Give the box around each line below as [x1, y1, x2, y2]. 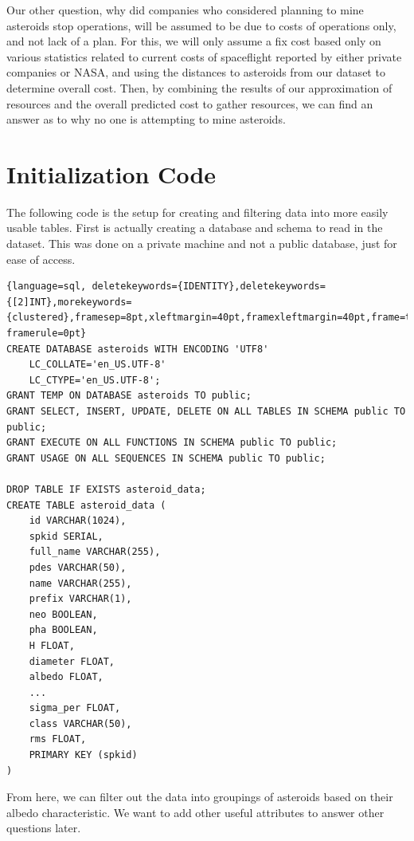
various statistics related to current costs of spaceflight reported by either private [6, 48, 402, 65]
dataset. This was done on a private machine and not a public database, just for [6, 235, 397, 252]
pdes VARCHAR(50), [29, 561, 127, 573]
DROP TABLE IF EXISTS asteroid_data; [6, 483, 206, 495]
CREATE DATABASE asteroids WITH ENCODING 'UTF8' [6, 343, 269, 355]
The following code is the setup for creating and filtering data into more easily [6, 203, 389, 220]
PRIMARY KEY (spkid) [29, 749, 138, 761]
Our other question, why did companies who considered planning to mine [6, 2, 364, 18]
